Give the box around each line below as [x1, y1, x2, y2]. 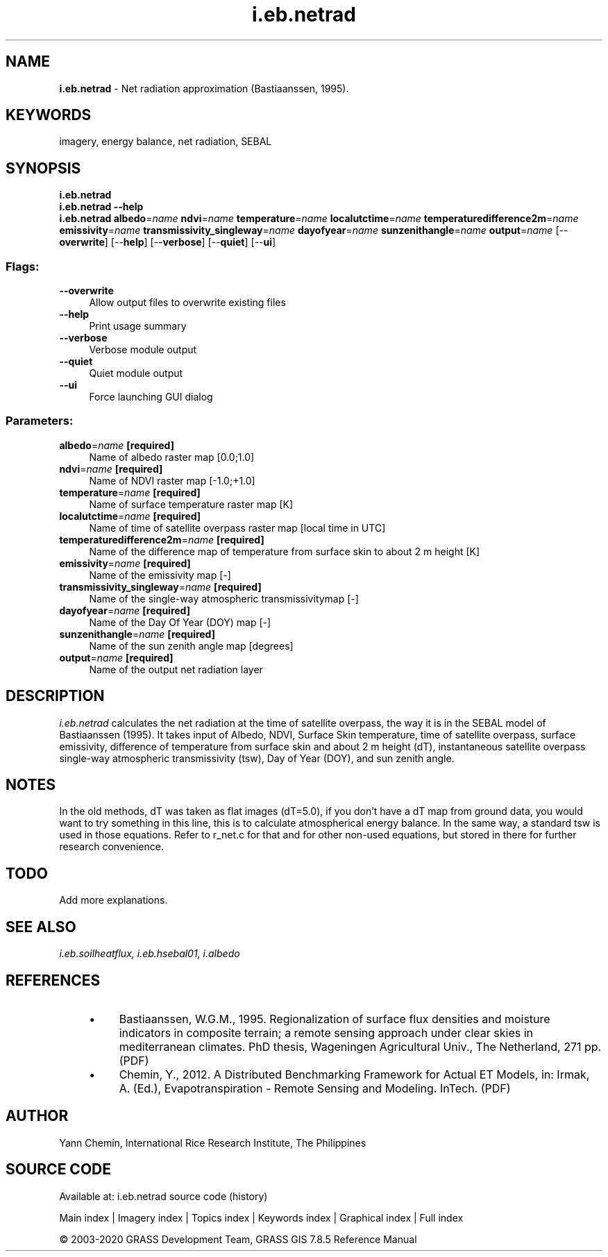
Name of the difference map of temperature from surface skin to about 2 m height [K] [89, 545, 480, 557]
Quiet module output [89, 367, 183, 380]
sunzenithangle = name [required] [59, 627, 215, 640]
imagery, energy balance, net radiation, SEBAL [59, 135, 272, 148]
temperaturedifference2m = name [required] [59, 533, 264, 546]
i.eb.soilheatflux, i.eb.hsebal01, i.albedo [59, 947, 240, 960]
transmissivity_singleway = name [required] [59, 580, 262, 593]
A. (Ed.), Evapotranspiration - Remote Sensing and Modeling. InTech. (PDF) [119, 1081, 511, 1095]
